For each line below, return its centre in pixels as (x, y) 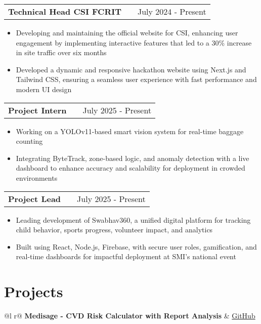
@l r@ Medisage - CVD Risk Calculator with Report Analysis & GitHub (130, 316)
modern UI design (44, 89)
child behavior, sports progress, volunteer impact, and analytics (114, 230)
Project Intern (37, 110)
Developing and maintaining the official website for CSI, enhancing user (127, 32)
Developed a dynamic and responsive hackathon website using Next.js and (131, 69)
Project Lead (35, 198)
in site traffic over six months (61, 52)
